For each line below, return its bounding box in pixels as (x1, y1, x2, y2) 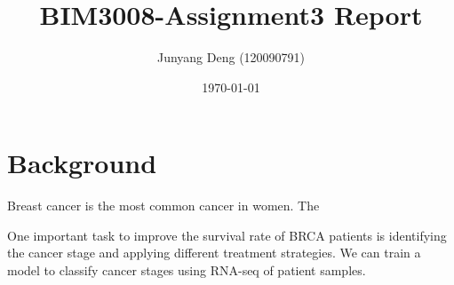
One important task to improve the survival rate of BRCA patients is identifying (7, 226, 447, 244)
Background (7, 145, 157, 181)
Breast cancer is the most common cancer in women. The (7, 196, 320, 215)
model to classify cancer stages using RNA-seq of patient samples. (7, 261, 366, 280)
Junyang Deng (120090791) (156, 48, 306, 67)
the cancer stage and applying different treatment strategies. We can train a (7, 243, 421, 262)
